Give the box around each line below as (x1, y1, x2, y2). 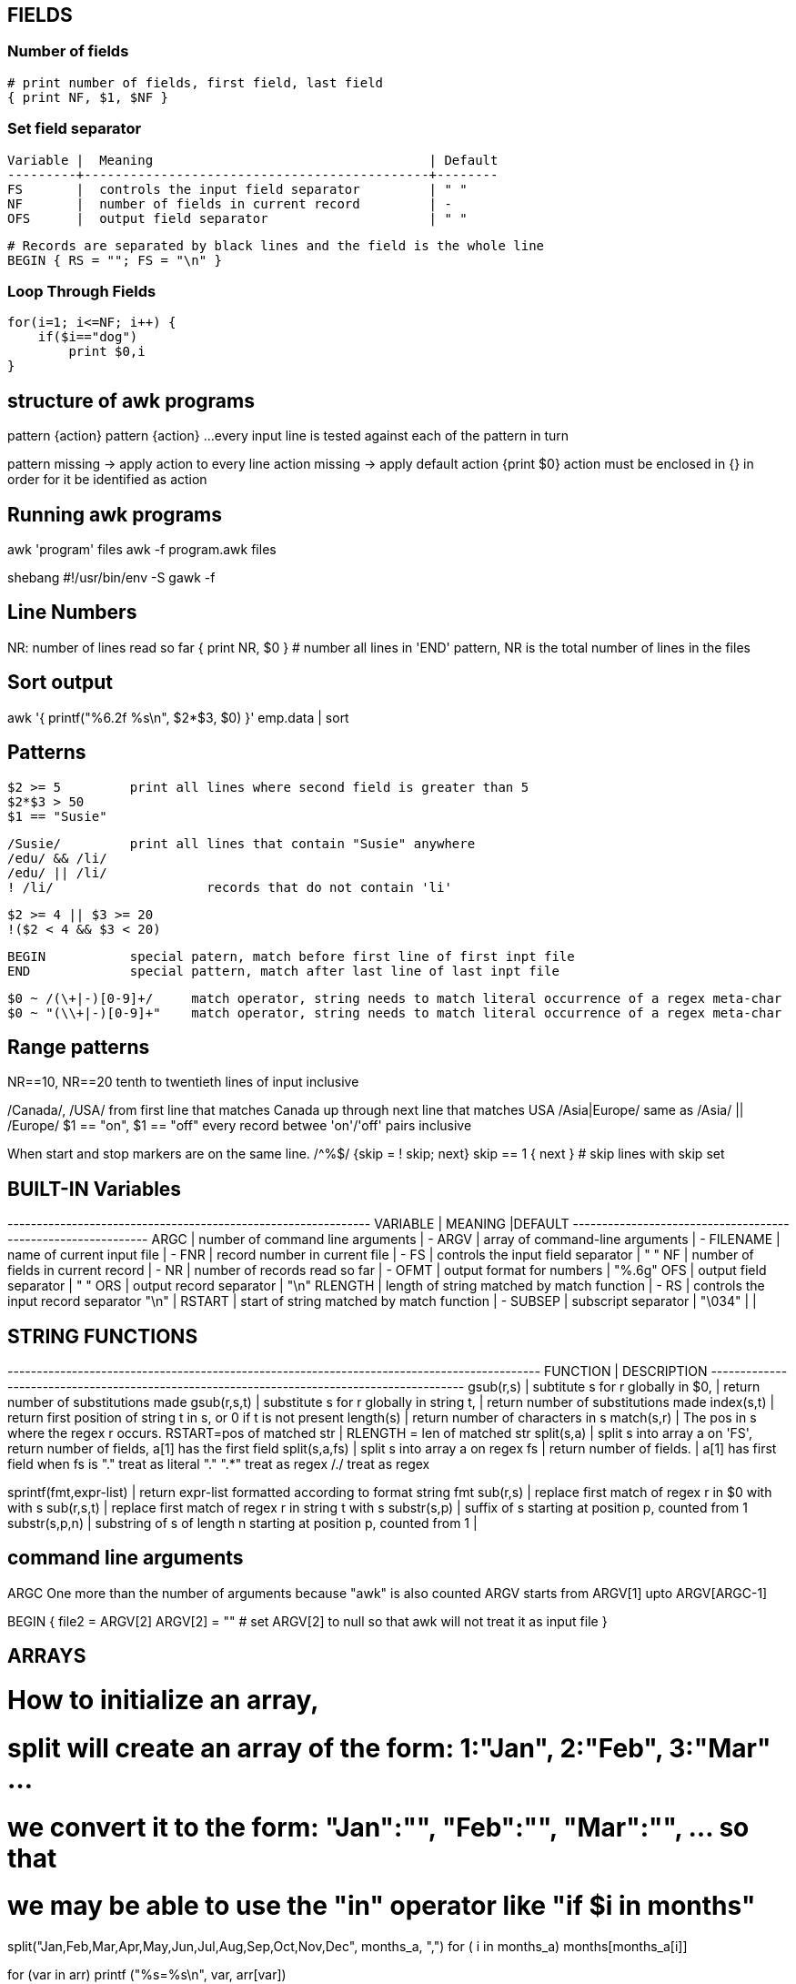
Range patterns (7, 1035, 150, 1058)
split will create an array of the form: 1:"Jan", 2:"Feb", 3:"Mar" (7, 1732, 771, 1764)
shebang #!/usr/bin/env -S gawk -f (7, 569, 216, 585)
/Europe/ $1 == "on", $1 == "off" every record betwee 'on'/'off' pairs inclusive (7, 1118, 472, 1134)
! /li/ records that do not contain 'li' (7, 879, 452, 895)
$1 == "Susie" (7, 808, 107, 824)
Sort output (7, 671, 113, 694)
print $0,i (68, 344, 146, 359)
